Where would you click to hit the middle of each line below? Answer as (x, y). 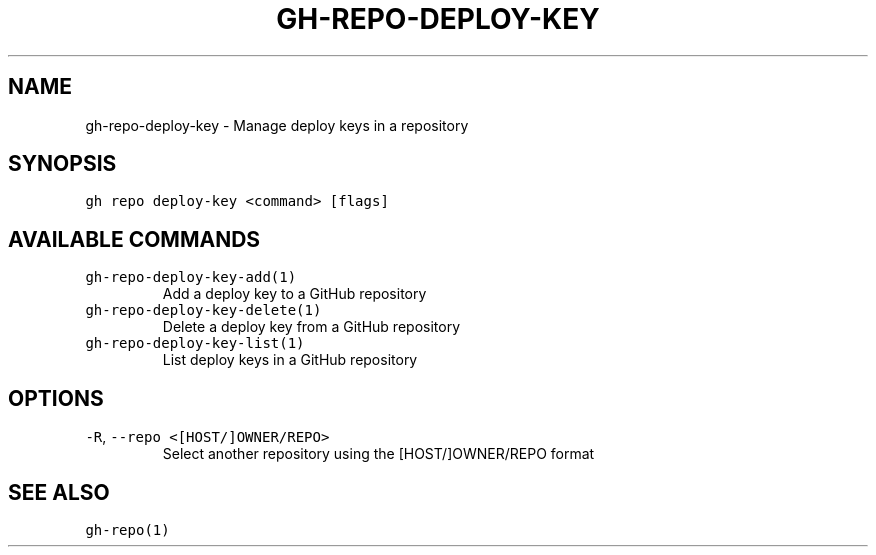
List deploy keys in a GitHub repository (290, 360)
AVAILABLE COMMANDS (134, 239)
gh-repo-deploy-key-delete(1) (203, 310)
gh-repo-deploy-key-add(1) (191, 277)
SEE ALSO (59, 492)
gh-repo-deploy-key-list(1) (195, 343)
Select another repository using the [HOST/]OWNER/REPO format (378, 454)
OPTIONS (56, 398)
